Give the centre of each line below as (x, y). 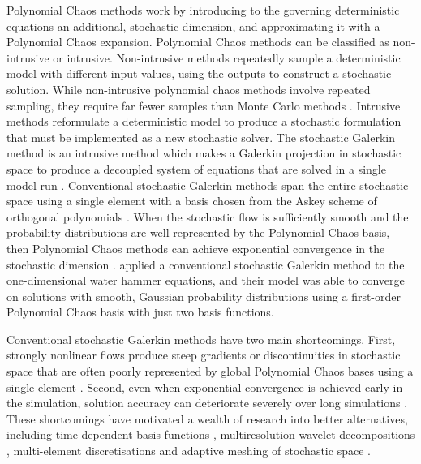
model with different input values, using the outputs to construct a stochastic (199, 73)
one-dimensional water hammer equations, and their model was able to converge (206, 280)
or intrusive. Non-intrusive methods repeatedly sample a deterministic (227, 57)
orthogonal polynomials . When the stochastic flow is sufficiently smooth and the (208, 216)
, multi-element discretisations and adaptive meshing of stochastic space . (189, 451)
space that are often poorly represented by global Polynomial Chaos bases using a (210, 371)
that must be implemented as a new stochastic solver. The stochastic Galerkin (201, 137)
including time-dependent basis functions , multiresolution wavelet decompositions (211, 434)
